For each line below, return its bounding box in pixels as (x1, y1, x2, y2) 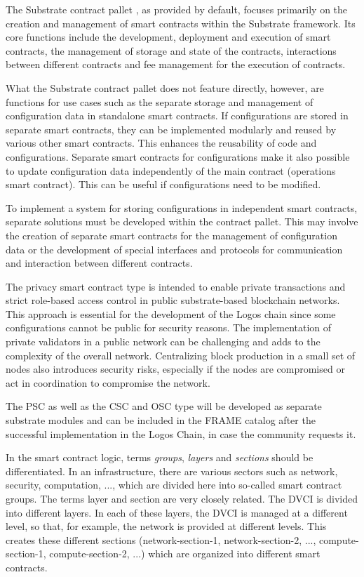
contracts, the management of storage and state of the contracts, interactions (6, 43, 337, 58)
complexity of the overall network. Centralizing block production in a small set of (6, 347, 356, 362)
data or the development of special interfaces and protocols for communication (6, 241, 343, 256)
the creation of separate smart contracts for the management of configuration (6, 227, 337, 242)
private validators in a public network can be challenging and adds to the (6, 334, 321, 349)
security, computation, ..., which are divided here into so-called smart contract (6, 477, 342, 492)
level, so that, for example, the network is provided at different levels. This (6, 519, 327, 533)
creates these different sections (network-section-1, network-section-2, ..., (6, 532, 316, 547)
